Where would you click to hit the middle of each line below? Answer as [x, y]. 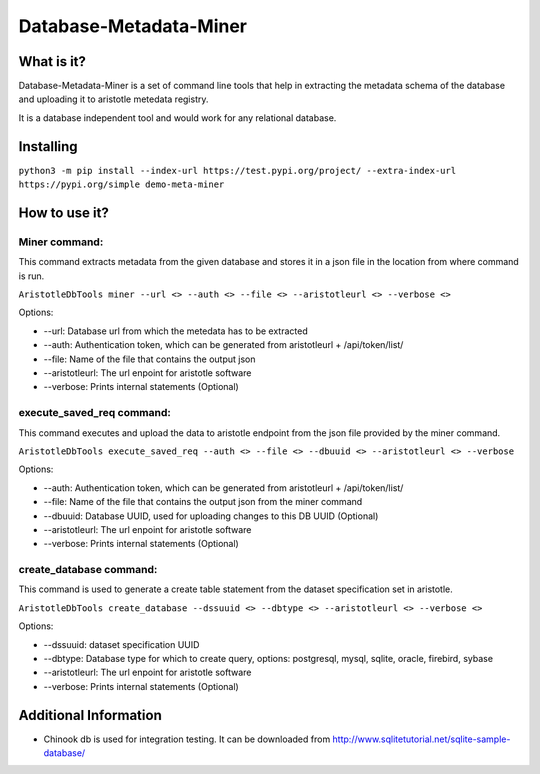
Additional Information [90, 715]
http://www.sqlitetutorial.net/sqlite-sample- [421, 739]
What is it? [52, 61]
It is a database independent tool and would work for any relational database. [177, 117]
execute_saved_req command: [95, 413]
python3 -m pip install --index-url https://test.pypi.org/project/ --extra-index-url [237, 170]
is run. [31, 276]
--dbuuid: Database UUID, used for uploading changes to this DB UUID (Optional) [211, 516]
